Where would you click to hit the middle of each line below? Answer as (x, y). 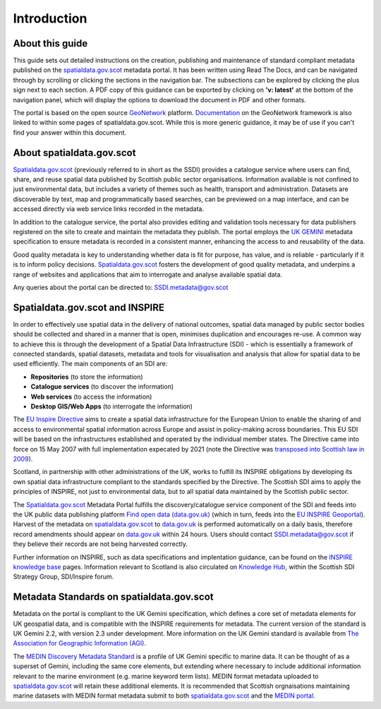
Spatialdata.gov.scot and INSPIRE (89, 307)
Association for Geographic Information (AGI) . (79, 643)
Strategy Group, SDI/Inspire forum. (64, 577)
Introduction (50, 18)
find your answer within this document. (70, 132)
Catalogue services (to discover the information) (102, 387)
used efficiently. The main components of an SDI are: (90, 364)
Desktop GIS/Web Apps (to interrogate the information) (112, 406)
